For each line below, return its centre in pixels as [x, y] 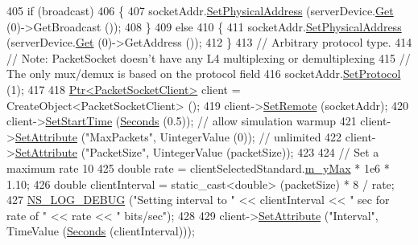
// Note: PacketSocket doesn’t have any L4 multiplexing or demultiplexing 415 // [209, 57]
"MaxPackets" [119, 136]
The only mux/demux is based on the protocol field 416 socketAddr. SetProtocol [204, 73]
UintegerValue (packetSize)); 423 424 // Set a [266, 152]
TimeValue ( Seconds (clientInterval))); [101, 231]
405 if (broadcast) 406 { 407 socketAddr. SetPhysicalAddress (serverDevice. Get [200, 10]
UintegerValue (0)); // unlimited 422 [251, 136]
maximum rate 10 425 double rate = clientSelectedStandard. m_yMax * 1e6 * [198, 167]
